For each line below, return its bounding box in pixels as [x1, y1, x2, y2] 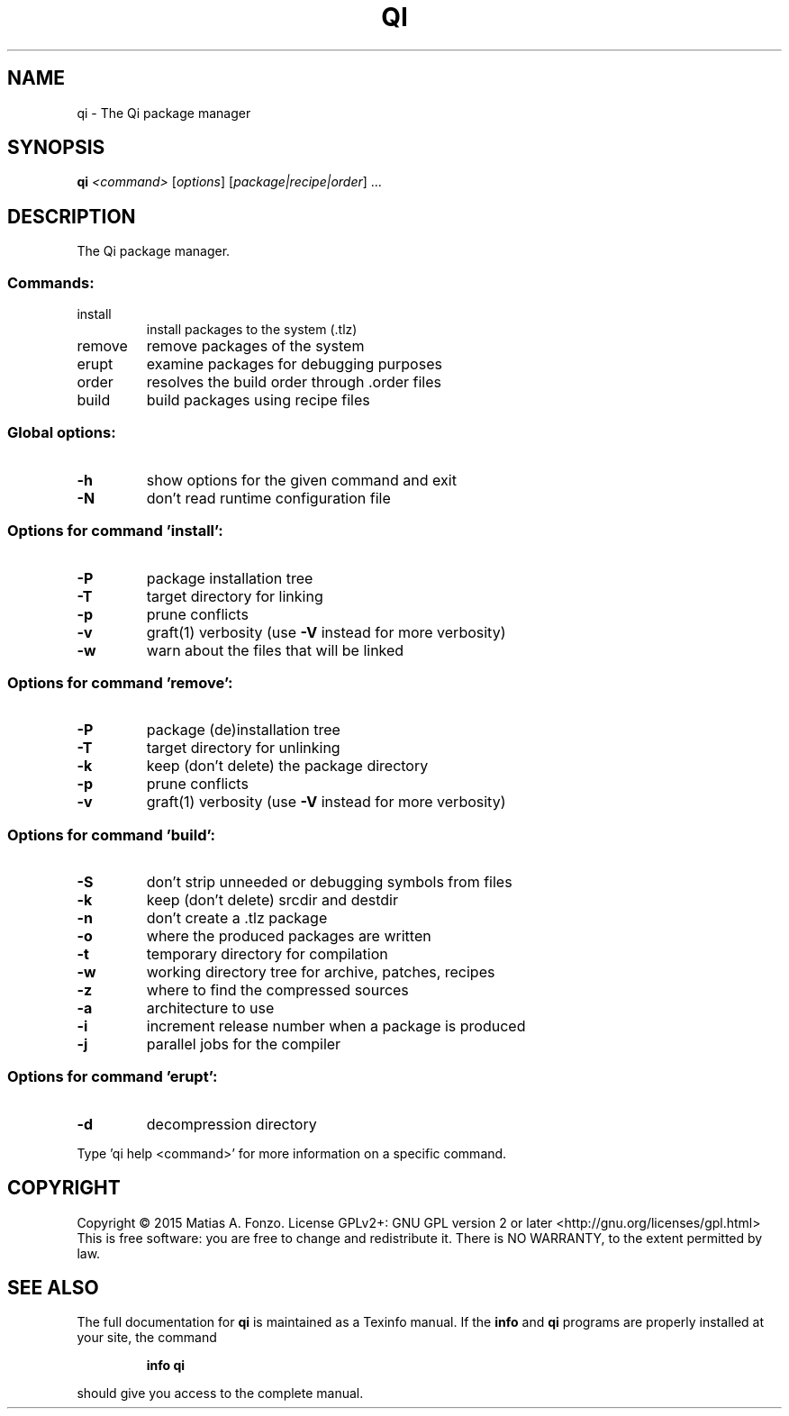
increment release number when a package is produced [146, 1017, 526, 1036]
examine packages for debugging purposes [146, 355, 442, 374]
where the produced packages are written [146, 927, 431, 946]
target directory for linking [146, 586, 323, 605]
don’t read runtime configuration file [146, 488, 391, 507]
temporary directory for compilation [146, 945, 388, 964]
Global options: [7, 423, 116, 442]
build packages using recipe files [146, 391, 370, 410]
